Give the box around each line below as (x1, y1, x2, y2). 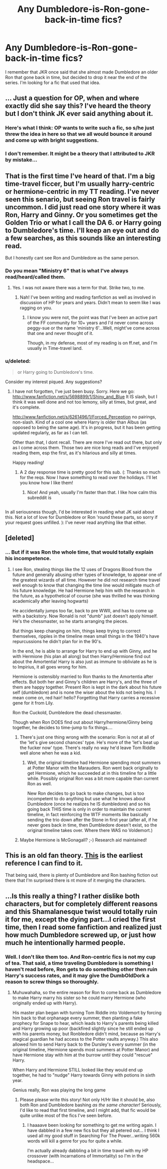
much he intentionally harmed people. (5, 938, 126, 947)
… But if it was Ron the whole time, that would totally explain (5, 549, 154, 556)
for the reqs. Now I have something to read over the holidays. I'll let (19, 474, 158, 480)
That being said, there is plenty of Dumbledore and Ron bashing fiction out (5, 872, 158, 878)
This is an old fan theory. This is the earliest (5, 851, 143, 860)
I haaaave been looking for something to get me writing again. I (27, 1122, 157, 1128)
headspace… (27, 1158, 54, 1164)
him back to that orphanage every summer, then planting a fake (12, 1015, 143, 1021)
